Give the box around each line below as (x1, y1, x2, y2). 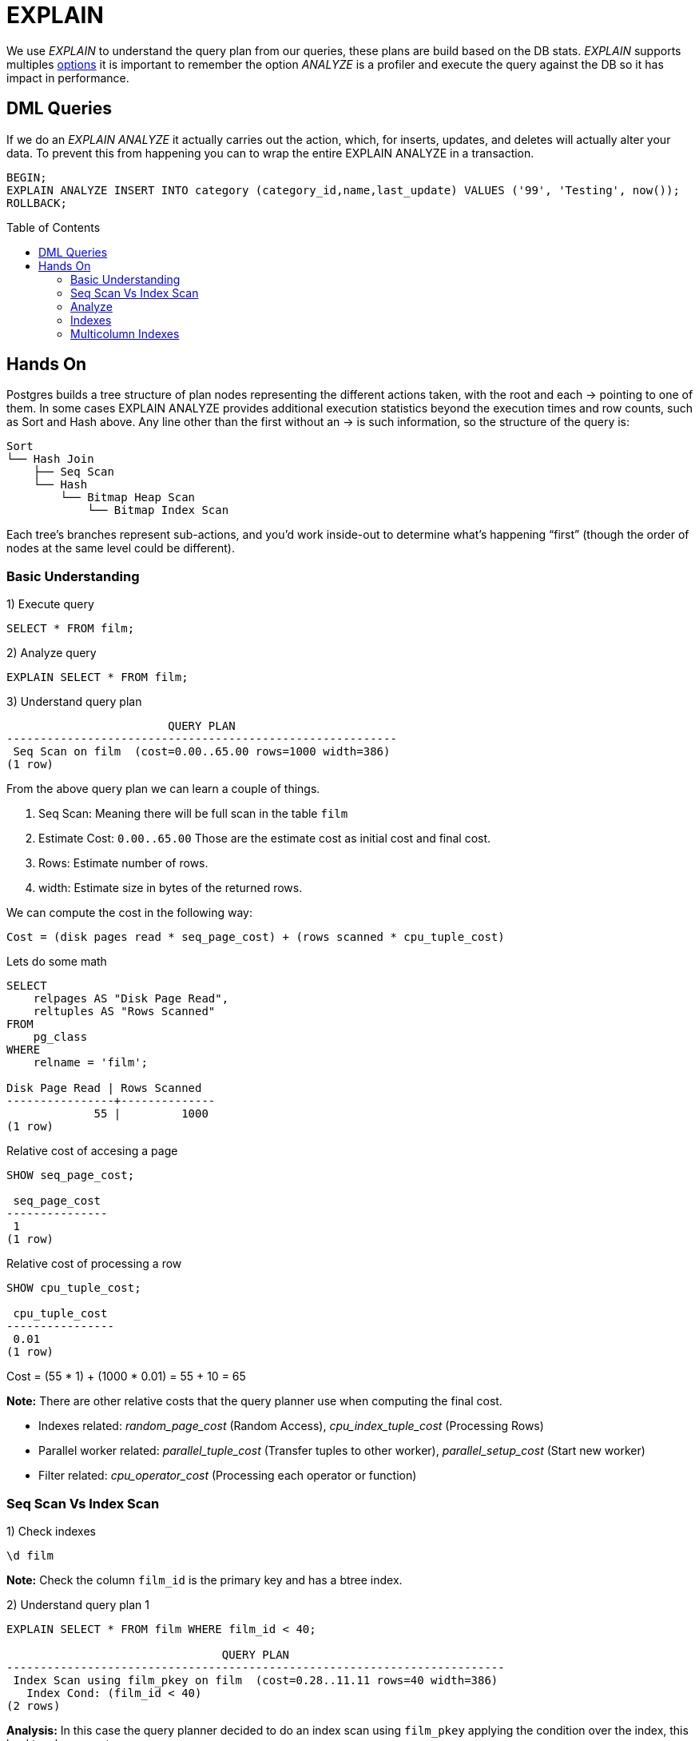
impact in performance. (6, 70, 129, 85)
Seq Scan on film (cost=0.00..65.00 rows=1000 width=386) (13, 745, 391, 759)
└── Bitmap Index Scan (87, 504, 229, 517)
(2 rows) (6, 1699, 61, 1712)
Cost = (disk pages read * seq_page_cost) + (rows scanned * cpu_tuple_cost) (6, 930, 505, 944)
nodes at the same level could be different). (6, 541, 236, 556)
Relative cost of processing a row (6, 1257, 182, 1271)
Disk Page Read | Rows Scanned (6, 1082, 202, 1095)
